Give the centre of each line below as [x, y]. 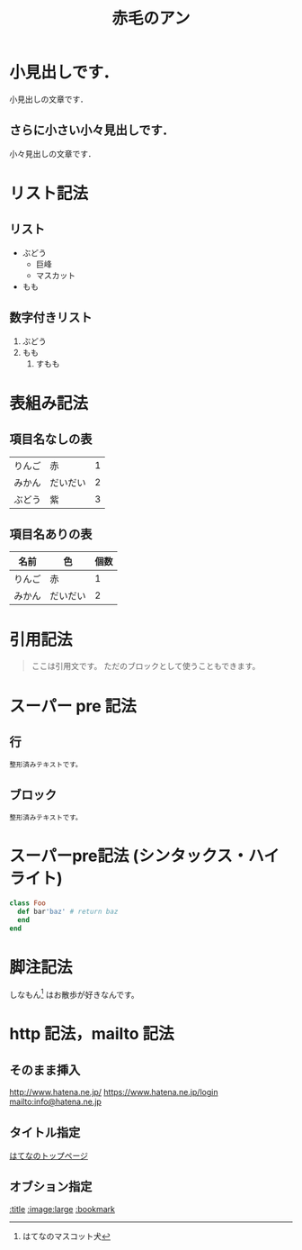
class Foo [28, 903]
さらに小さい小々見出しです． [92, 130]
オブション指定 [51, 1187]
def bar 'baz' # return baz [68, 911]
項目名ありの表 [51, 534]
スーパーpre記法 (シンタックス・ [129, 856]
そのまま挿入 [45, 1069]
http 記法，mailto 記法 [92, 1034]
